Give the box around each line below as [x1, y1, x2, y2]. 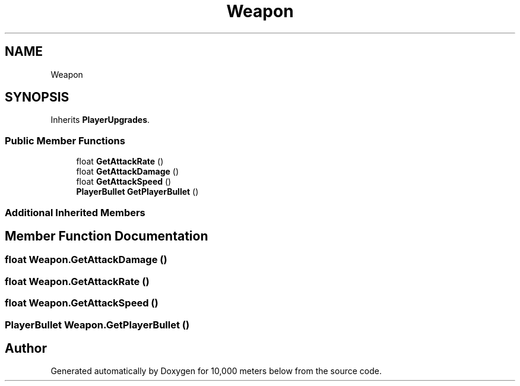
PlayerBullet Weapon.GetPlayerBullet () [5, 318, 190, 331]
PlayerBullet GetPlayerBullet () [76, 186, 199, 197]
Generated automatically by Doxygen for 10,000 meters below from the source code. [50, 366, 382, 376]
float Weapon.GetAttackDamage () [5, 254, 167, 266]
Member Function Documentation [5, 228, 208, 243]
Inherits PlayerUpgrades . [50, 115, 150, 125]
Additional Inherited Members [5, 206, 145, 219]
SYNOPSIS [5, 90, 69, 105]
